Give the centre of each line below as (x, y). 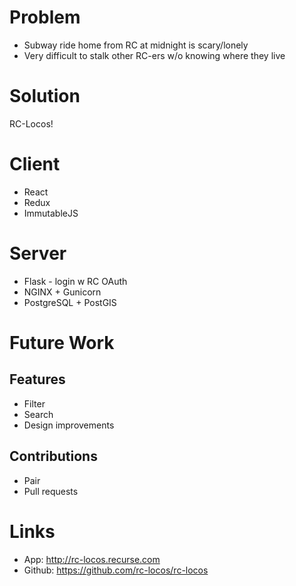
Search (38, 414)
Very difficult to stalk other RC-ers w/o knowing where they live (154, 55)
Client (35, 164)
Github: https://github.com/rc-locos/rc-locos (116, 570)
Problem (45, 17)
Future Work (62, 342)
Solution (45, 96)
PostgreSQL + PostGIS (70, 302)
